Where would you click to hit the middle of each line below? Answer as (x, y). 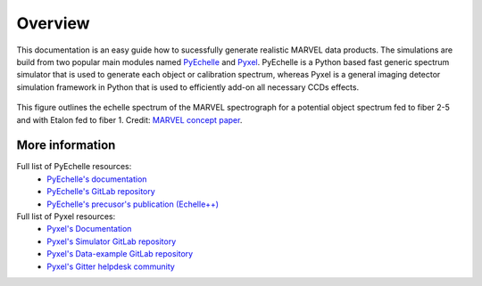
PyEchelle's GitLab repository (101, 192)
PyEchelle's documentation (97, 179)
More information (66, 146)
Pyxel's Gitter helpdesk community (111, 266)
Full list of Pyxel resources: (66, 216)
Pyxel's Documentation (89, 229)
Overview (53, 23)
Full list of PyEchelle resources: (74, 167)
